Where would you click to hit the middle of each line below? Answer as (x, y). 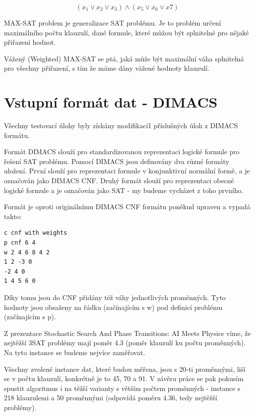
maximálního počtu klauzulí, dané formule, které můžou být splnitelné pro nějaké (127, 32)
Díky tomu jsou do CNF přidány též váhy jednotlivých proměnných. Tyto (115, 297)
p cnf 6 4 (20, 243)
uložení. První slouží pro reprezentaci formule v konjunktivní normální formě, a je (127, 171)
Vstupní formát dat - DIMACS (111, 102)
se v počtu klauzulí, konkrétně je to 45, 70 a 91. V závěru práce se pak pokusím (124, 378)
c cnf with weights (36, 233)
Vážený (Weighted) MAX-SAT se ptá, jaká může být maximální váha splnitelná (124, 58)
